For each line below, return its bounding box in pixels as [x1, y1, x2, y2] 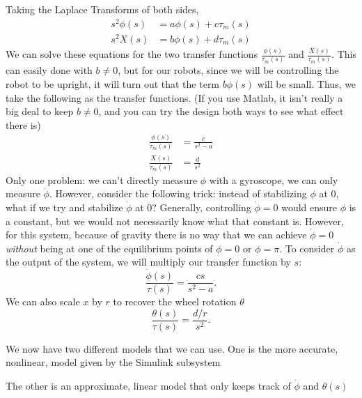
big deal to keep [6, 104, 74, 118]
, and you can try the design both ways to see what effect [98, 104, 344, 118]
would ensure [281, 199, 338, 214]
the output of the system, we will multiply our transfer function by [6, 254, 291, 269]
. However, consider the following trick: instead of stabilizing [49, 186, 307, 201]
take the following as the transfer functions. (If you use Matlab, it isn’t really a [6, 90, 343, 105]
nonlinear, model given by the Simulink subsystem [6, 355, 221, 369]
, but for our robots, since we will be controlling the [118, 63, 339, 77]
